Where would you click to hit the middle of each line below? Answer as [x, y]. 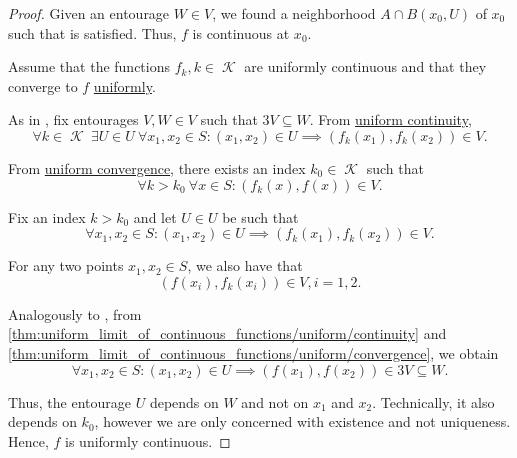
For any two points [66, 265]
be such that [260, 216]
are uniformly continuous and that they [365, 66]
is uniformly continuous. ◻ [148, 440]
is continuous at [241, 32]
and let [155, 216]
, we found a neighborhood [294, 13]
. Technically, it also [433, 401]
